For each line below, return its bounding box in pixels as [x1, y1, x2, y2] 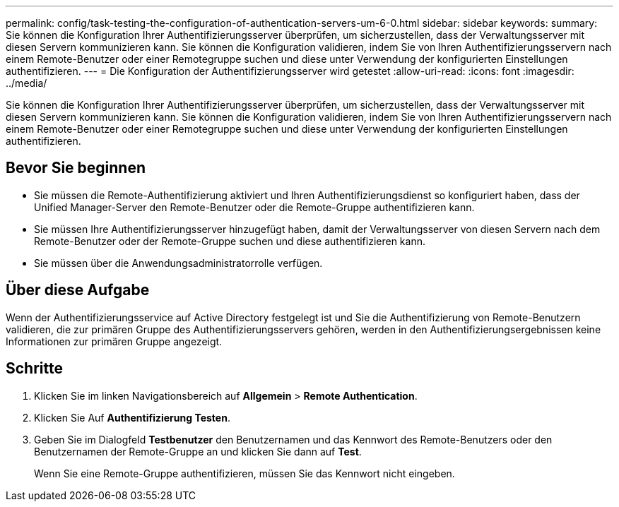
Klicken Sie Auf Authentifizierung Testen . [34, 411, 230, 424]
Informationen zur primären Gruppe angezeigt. [6, 335, 223, 347]
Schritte [6, 359, 63, 378]
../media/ [6, 77, 47, 89]
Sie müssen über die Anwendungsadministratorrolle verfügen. [34, 256, 323, 269]
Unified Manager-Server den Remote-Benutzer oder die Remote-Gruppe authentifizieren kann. [34, 201, 475, 213]
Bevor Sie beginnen [6, 159, 146, 177]
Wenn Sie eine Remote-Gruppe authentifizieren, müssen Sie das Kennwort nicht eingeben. [34, 467, 455, 479]
